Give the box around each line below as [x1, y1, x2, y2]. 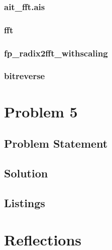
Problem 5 [4, 101, 78, 121]
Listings [4, 195, 45, 210]
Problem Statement [4, 136, 108, 151]
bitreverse [4, 70, 45, 82]
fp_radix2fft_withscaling [4, 46, 108, 59]
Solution [4, 165, 48, 180]
